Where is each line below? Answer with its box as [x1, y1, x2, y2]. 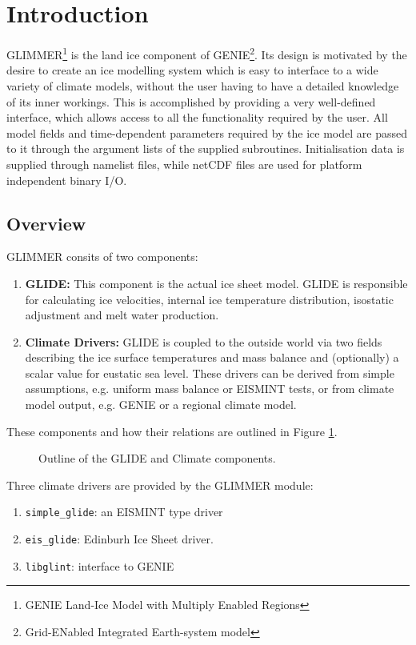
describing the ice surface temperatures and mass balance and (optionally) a [25, 349, 399, 366]
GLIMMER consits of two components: [6, 248, 198, 265]
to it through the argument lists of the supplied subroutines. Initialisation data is [6, 140, 405, 157]
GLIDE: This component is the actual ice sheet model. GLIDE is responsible [25, 274, 408, 291]
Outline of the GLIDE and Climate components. [38, 450, 276, 467]
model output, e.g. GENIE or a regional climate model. [25, 396, 297, 413]
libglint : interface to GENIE [25, 557, 174, 574]
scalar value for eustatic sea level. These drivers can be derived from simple [25, 364, 394, 381]
